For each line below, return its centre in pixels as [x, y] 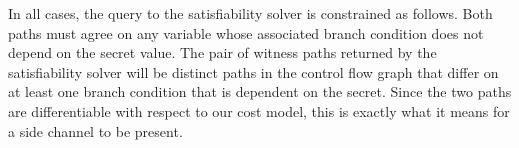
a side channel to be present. [95, 130]
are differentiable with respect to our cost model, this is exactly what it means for [259, 110]
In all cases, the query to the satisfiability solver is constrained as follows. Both [250, 13]
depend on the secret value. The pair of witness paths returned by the [222, 52]
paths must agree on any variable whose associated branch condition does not [246, 32]
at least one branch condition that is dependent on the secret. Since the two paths [260, 91]
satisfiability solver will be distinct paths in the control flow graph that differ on [253, 71]
